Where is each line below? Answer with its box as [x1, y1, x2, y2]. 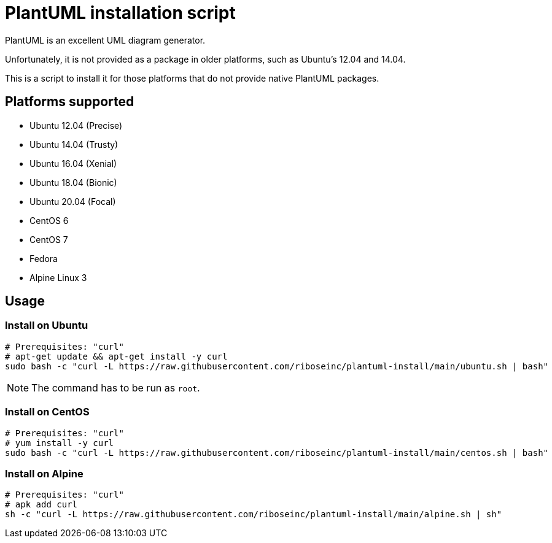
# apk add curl [5, 499, 78, 510]
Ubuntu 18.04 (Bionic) [29, 177, 117, 188]
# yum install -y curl [5, 437, 114, 448]
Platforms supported [5, 94, 134, 110]
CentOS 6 [29, 215, 69, 226]
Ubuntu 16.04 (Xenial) [29, 158, 117, 169]
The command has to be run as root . [31, 381, 200, 394]
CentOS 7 [29, 234, 68, 245]
